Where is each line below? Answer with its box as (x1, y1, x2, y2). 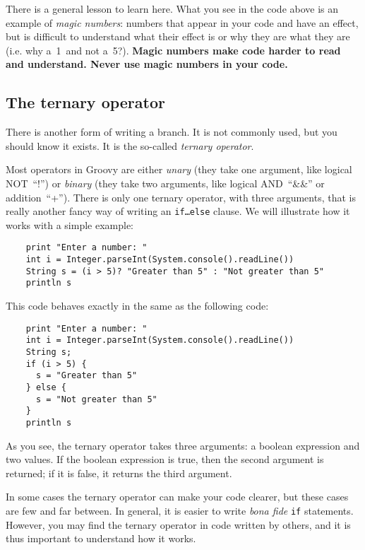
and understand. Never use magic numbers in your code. (6, 57, 288, 71)
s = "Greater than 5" (35, 370, 138, 381)
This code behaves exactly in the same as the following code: (6, 298, 269, 313)
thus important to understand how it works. (6, 531, 196, 546)
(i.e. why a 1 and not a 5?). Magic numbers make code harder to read (6, 42, 341, 57)
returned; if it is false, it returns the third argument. (6, 465, 232, 480)
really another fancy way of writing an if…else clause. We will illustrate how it (6, 204, 350, 218)
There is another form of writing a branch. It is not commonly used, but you (6, 124, 337, 139)
